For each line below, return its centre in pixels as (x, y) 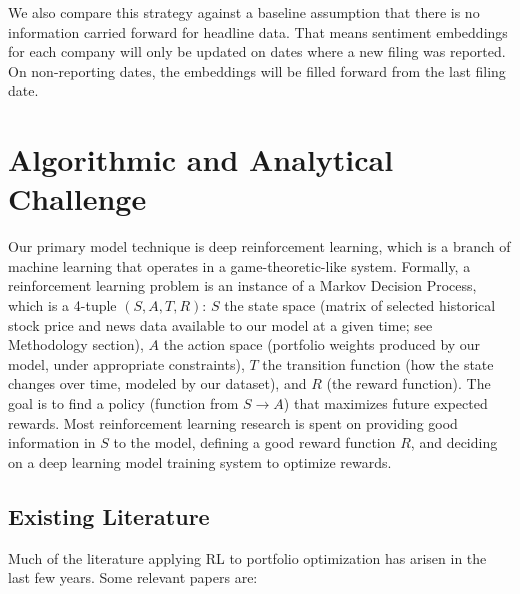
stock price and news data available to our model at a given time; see (220, 324)
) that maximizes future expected (385, 403)
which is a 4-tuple (62, 305)
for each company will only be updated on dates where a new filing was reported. (257, 51)
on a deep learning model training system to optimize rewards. (200, 461)
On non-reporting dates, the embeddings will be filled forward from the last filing (257, 70)
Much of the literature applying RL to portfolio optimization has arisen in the (247, 557)
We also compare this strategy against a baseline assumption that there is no (244, 12)
